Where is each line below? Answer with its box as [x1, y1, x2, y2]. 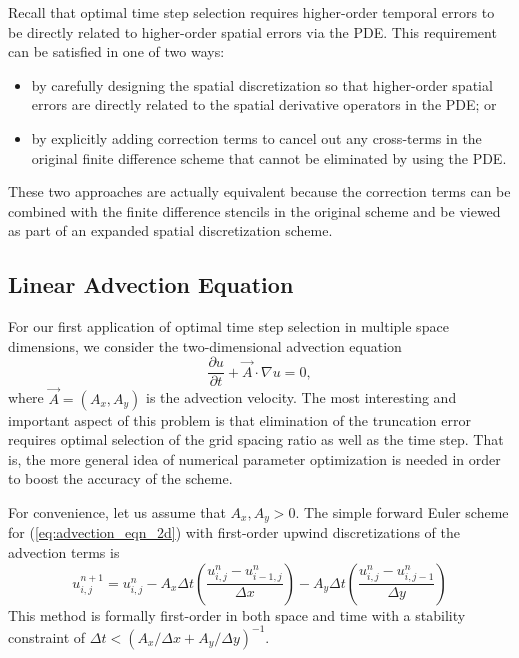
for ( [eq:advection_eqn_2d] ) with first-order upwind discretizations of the [8, 522, 460, 543]
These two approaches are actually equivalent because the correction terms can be [8, 181, 511, 202]
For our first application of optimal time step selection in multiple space [8, 316, 449, 337]
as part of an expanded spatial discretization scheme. [8, 220, 333, 241]
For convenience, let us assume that [8, 501, 226, 522]
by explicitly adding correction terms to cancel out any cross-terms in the [31, 127, 482, 148]
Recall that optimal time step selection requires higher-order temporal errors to [8, 2, 495, 22]
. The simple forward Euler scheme [295, 501, 509, 522]
